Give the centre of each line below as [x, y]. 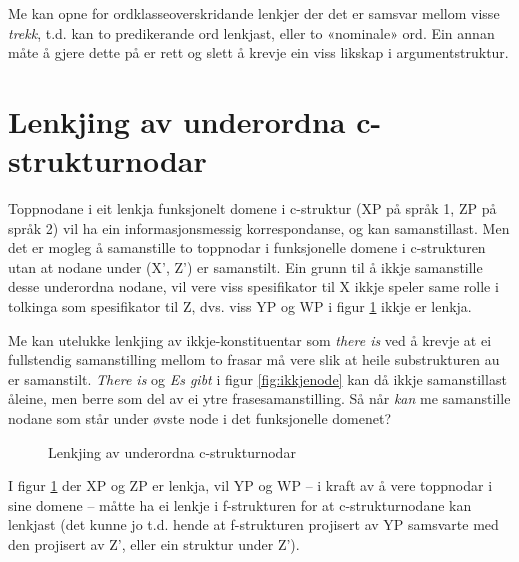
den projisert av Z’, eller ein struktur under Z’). [154, 544]
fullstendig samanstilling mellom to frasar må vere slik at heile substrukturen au [254, 359]
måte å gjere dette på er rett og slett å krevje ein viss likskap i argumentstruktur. [258, 52]
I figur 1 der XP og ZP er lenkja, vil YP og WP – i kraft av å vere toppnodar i [250, 485]
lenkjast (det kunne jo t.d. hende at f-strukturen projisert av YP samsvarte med [253, 524]
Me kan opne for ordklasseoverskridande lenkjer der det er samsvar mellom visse [254, 13]
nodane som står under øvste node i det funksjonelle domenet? [200, 418]
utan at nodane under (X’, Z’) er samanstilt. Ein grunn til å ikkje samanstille [245, 266]
